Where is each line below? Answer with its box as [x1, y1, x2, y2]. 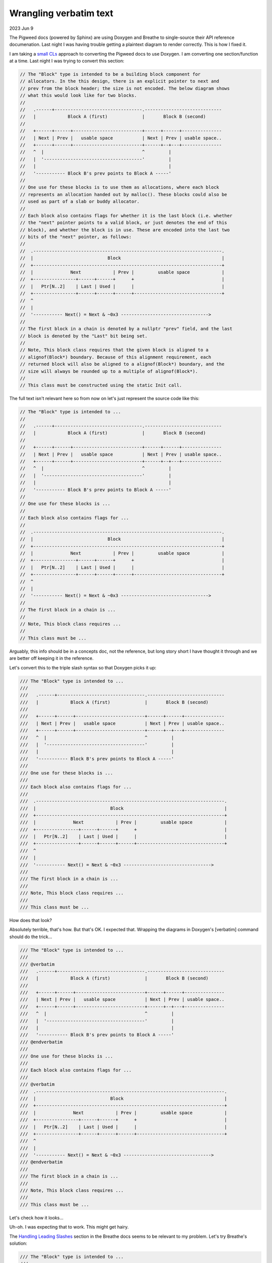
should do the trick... [9, 934, 52, 940]
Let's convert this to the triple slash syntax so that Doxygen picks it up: [9, 664, 157, 670]
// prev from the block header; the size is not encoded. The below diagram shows [20, 85, 230, 91]
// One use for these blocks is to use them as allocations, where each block [20, 184, 219, 190]
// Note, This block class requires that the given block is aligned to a [20, 347, 209, 353]
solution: [9, 1240, 28, 1246]
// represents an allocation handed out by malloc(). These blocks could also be [20, 191, 228, 197]
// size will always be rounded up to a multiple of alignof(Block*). [20, 368, 198, 374]
